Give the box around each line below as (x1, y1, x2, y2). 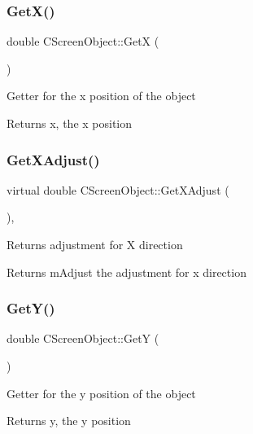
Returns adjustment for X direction (7, 236, 183, 252)
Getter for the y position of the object (7, 384, 196, 401)
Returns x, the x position (7, 115, 133, 131)
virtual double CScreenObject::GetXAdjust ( (7, 181, 229, 198)
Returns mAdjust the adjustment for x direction (7, 263, 246, 280)
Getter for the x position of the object (7, 87, 196, 104)
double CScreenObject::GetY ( (7, 330, 159, 347)
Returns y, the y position (7, 412, 131, 429)
